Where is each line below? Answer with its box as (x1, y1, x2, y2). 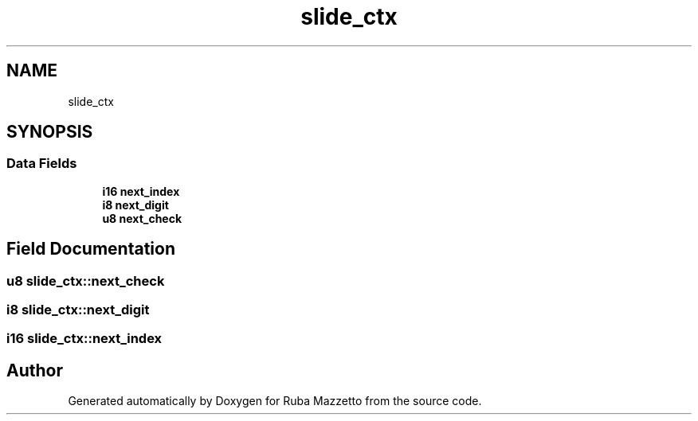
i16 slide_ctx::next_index (6, 330, 163, 347)
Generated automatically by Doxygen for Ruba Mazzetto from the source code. (68, 394, 482, 408)
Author (6, 360, 63, 380)
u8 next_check (102, 211, 182, 225)
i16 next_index (102, 184, 180, 198)
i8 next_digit (102, 197, 169, 212)
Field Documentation (6, 239, 175, 259)
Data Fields (6, 155, 77, 172)
